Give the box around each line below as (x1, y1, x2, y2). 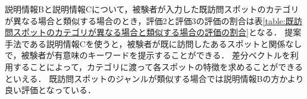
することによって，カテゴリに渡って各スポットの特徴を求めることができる (12, 60, 303, 72)
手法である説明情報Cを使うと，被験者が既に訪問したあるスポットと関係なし (5, 37, 302, 49)
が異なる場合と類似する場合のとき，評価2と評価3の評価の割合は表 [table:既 (5, 14, 294, 27)
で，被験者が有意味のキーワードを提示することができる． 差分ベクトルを (5, 49, 290, 61)
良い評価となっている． (5, 84, 96, 96)
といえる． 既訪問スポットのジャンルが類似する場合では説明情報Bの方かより (5, 72, 304, 84)
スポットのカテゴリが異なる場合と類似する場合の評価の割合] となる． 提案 (12, 26, 302, 38)
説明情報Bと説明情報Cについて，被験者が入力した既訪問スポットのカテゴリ (5, 3, 299, 15)
